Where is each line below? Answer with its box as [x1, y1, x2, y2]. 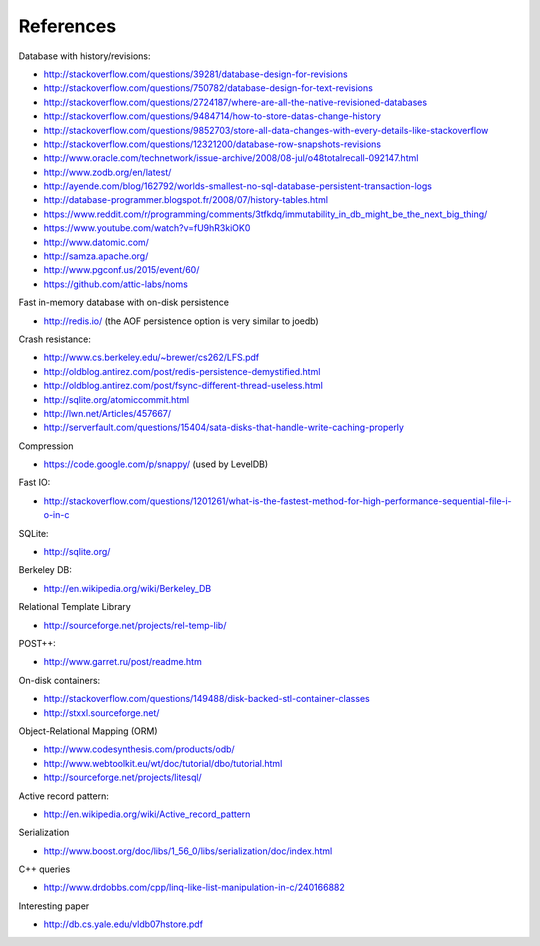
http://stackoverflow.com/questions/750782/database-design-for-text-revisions [43, 82, 374, 94]
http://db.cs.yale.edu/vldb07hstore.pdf [43, 918, 204, 930]
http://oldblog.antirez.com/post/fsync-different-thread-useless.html [43, 380, 324, 392]
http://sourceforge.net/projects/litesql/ [43, 771, 202, 784]
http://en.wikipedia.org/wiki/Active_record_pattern [43, 808, 251, 820]
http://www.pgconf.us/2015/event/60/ [43, 264, 200, 276]
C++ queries [18, 863, 71, 875]
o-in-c [43, 509, 70, 521]
